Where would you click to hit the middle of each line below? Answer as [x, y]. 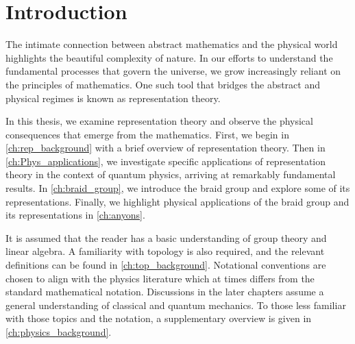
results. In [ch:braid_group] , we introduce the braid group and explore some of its [178, 188]
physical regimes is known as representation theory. [113, 98]
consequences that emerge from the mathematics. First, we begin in [147, 134]
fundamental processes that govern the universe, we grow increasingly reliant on [173, 71]
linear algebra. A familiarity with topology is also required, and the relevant [165, 251]
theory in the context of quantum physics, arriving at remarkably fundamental [171, 174]
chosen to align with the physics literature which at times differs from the [160, 278]
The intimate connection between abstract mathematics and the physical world [172, 44]
